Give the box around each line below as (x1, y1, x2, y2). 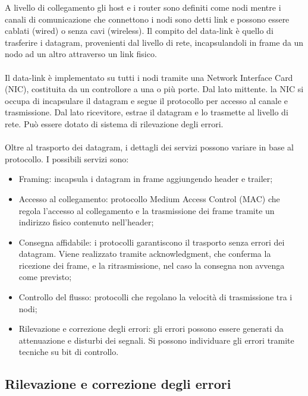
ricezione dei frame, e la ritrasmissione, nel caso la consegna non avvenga (18, 259, 285, 271)
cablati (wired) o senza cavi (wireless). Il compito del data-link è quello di (5, 24, 274, 37)
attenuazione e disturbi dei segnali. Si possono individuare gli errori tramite (18, 334, 294, 346)
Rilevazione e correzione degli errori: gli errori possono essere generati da (18, 322, 284, 335)
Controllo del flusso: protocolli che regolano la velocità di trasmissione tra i (18, 291, 293, 303)
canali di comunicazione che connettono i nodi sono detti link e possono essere (5, 12, 290, 25)
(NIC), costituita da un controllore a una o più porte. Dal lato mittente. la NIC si (5, 83, 304, 95)
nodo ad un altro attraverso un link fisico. (5, 48, 157, 60)
